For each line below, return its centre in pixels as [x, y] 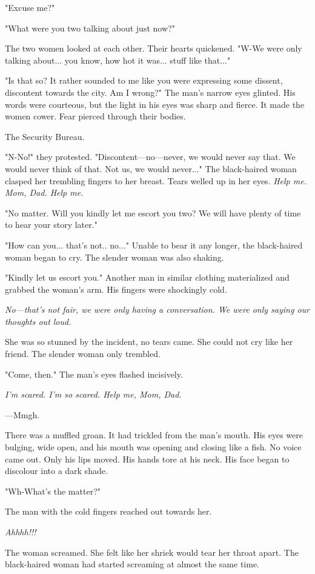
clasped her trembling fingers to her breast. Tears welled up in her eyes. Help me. [156, 180]
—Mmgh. [22, 414]
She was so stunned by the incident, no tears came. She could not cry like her [149, 342]
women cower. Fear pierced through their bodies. [95, 116]
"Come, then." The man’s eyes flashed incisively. [94, 374]
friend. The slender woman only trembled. [83, 354]
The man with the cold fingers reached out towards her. [108, 511]
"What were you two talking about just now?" [90, 28]
